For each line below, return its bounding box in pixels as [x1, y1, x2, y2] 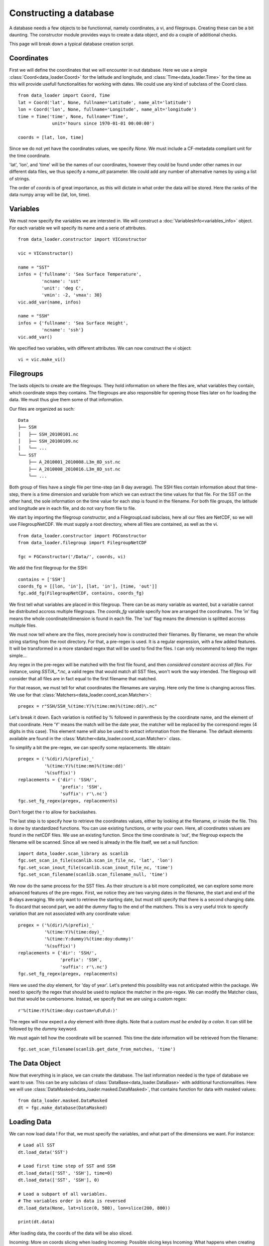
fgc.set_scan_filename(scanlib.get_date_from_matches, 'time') [18, 1047, 176, 1052]
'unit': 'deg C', [41, 285, 84, 291]
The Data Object [9, 1059, 61, 1068]
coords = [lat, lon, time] [18, 135, 84, 140]
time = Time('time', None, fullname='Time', [18, 114, 129, 119]
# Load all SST [18, 1142, 55, 1148]
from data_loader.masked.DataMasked [18, 1098, 108, 1103]
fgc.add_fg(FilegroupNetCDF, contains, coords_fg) [18, 591, 144, 596]
